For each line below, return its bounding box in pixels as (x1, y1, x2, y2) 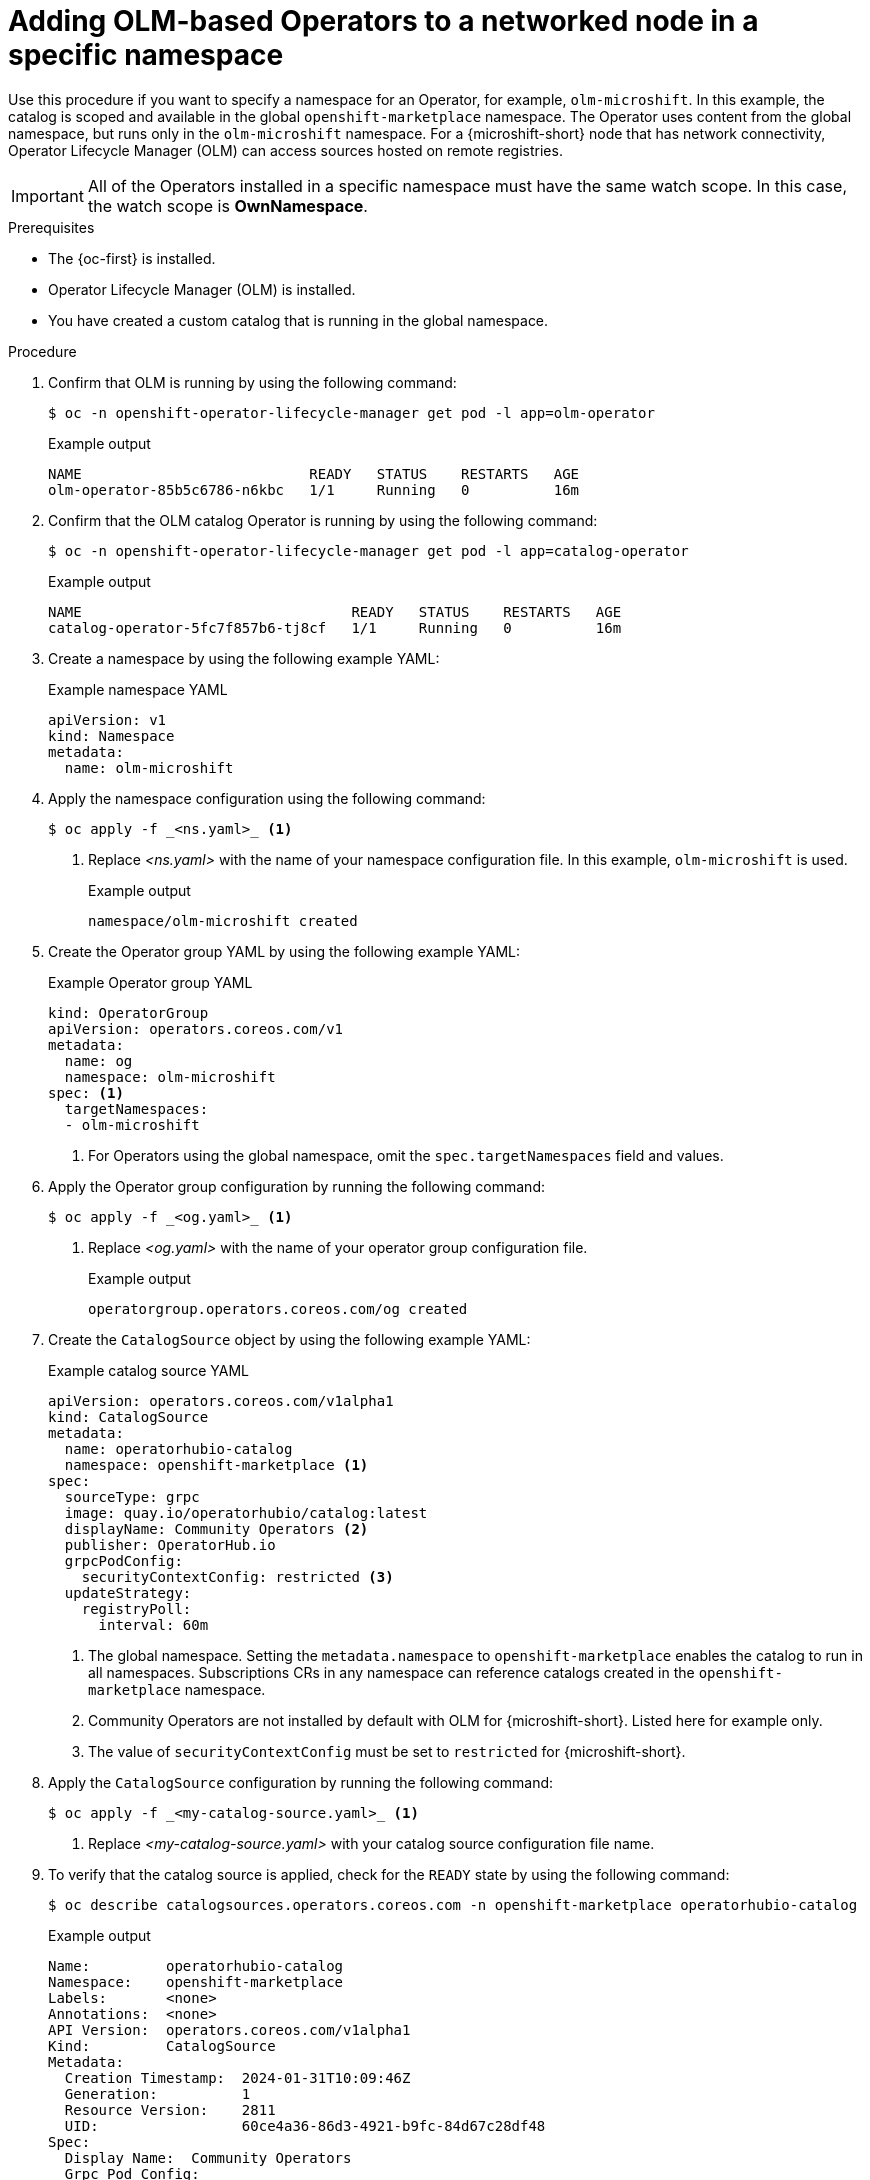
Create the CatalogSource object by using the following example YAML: (48, 1330, 531, 1348)
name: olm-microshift (64, 759, 234, 776)
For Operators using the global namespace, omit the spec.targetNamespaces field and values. (88, 1146, 724, 1164)
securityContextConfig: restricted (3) (81, 1568, 394, 1585)
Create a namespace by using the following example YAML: (48, 649, 440, 667)
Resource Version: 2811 (64, 2101, 276, 2118)
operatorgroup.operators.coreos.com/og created (88, 1300, 468, 1317)
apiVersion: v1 (48, 711, 167, 728)
